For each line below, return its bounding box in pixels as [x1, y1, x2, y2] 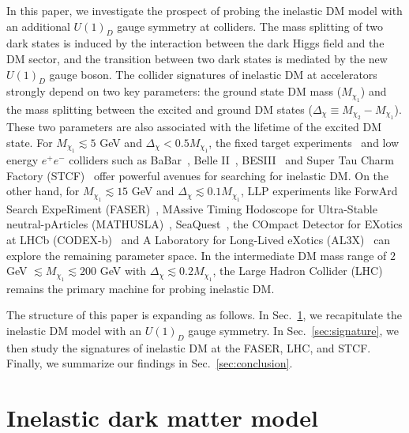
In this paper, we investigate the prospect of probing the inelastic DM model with [6, 2, 403, 18]
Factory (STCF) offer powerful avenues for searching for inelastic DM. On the [6, 167, 389, 183]
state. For [6, 134, 53, 150]
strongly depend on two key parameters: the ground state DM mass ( [6, 83, 342, 100]
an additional [6, 17, 70, 34]
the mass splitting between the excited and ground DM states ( [6, 100, 313, 117]
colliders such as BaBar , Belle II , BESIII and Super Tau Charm [69, 152, 394, 168]
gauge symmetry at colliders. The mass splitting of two [117, 17, 384, 34]
